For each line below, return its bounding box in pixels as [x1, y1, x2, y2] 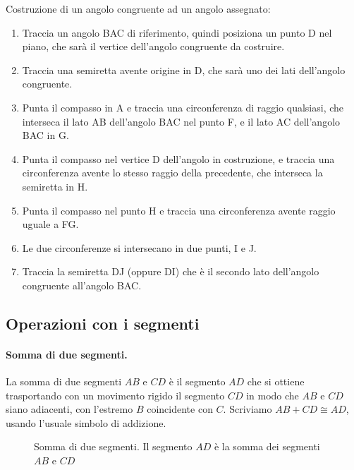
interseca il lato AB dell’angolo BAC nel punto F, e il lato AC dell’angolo [22, 114, 341, 128]
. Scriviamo [223, 402, 272, 416]
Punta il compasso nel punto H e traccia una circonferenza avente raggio [22, 203, 336, 217]
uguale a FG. [22, 217, 79, 231]
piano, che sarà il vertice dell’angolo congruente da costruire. [22, 39, 285, 54]
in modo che [246, 387, 299, 402]
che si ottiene [247, 374, 305, 389]
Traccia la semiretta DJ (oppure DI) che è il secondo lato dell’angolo [22, 264, 319, 279]
